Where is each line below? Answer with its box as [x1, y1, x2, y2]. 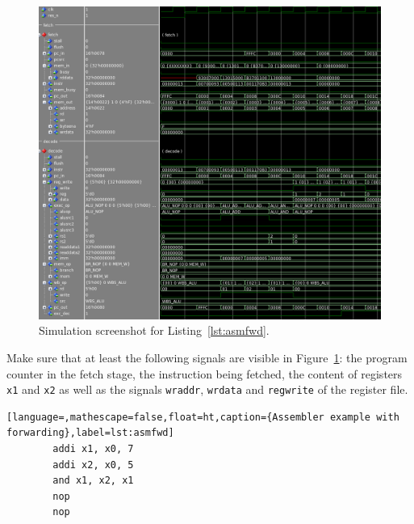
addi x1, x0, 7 [52, 442, 134, 454]
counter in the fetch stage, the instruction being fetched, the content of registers [6, 365, 403, 382]
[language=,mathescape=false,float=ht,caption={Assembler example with [6, 411, 399, 423]
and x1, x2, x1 [52, 475, 134, 487]
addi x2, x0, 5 [52, 458, 134, 471]
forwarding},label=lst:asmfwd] [6, 427, 174, 439]
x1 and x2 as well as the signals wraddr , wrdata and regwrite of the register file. [6, 381, 408, 398]
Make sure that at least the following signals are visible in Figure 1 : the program [6, 349, 408, 366]
